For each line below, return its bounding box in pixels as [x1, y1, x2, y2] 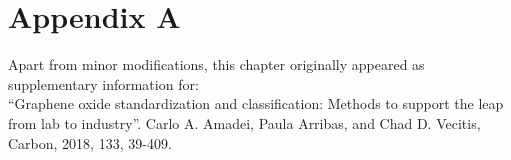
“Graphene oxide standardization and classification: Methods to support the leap [8, 93, 504, 114]
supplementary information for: [8, 73, 199, 94]
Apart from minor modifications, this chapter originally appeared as [8, 54, 425, 75]
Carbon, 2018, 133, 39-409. [8, 132, 172, 153]
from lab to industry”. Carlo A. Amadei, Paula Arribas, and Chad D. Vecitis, [8, 112, 481, 133]
